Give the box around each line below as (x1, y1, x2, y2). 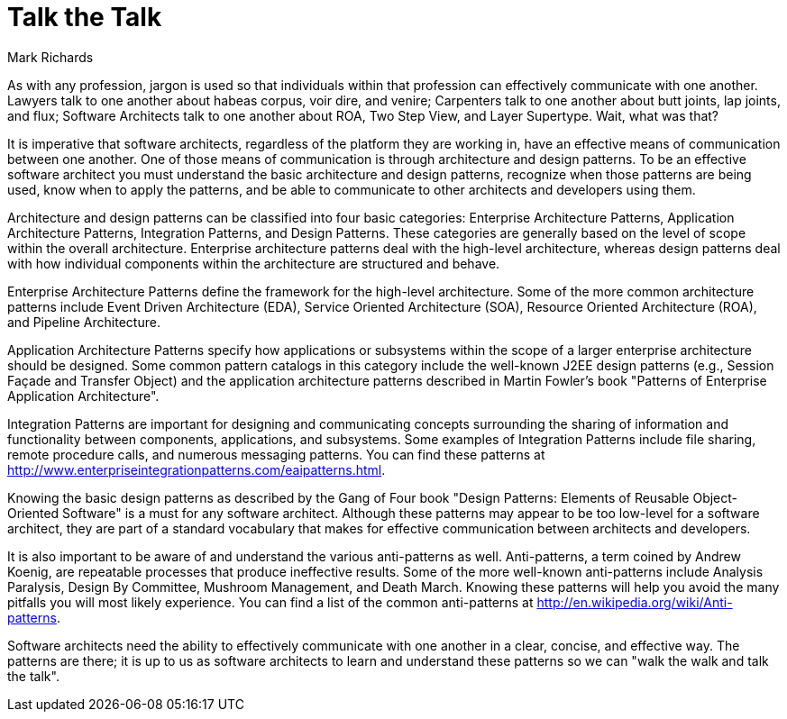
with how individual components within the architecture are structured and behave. (7, 255, 500, 271)
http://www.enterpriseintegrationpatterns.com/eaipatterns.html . (7, 461, 386, 478)
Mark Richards (7, 49, 94, 65)
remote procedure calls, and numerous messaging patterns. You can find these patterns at (7, 446, 545, 462)
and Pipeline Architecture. (7, 314, 160, 330)
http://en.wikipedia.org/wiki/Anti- (536, 594, 733, 610)
